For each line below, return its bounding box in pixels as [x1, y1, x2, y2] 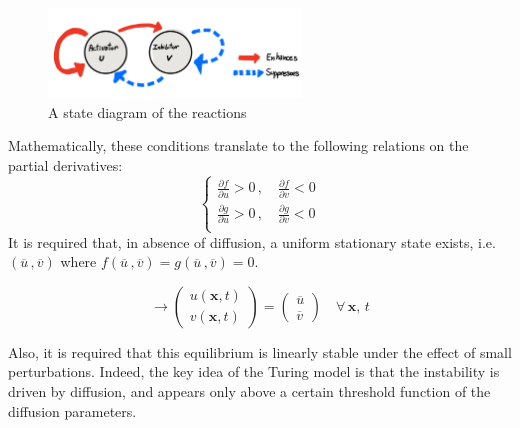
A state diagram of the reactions [48, 101, 247, 122]
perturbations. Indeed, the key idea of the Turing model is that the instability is [8, 361, 500, 382]
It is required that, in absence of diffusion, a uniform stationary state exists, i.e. [8, 231, 496, 252]
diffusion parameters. [8, 400, 137, 421]
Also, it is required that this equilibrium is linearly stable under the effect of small [8, 341, 512, 362]
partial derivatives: [8, 154, 123, 175]
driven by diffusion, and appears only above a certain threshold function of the [8, 380, 491, 401]
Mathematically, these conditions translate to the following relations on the [8, 135, 469, 156]
